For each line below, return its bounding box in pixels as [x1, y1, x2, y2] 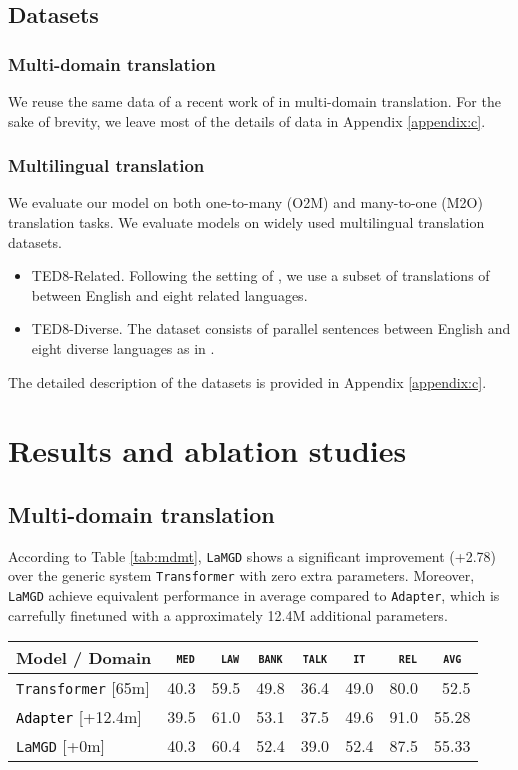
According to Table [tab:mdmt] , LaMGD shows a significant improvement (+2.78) [8, 545, 497, 566]
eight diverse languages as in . [31, 337, 215, 358]
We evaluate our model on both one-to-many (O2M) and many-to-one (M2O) [8, 192, 483, 213]
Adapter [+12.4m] [16, 705, 142, 729]
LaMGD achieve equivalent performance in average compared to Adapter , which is [8, 585, 500, 606]
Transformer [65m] [16, 676, 150, 700]
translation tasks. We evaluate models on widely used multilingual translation [8, 212, 485, 232]
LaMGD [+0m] [16, 734, 105, 758]
